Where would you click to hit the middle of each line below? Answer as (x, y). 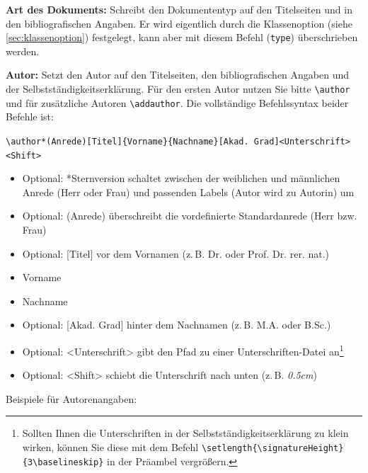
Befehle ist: (30, 116)
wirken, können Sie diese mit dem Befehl (110, 447)
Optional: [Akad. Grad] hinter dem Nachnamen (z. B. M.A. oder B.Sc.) (177, 325)
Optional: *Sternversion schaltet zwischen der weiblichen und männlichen (181, 178)
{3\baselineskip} (63, 462)
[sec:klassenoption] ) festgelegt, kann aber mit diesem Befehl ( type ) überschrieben (182, 37)
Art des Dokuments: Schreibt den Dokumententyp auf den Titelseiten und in (179, 9)
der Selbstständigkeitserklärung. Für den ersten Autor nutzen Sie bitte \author (178, 89)
